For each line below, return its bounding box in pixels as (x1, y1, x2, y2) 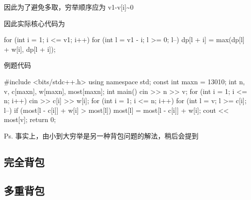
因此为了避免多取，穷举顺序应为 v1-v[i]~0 (4, 2, 134, 12)
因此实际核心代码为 (4, 18, 65, 28)
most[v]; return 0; (4, 114, 56, 124)
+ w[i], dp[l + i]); (4, 44, 56, 54)
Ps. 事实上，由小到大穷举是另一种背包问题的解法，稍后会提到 (4, 130, 199, 140)
